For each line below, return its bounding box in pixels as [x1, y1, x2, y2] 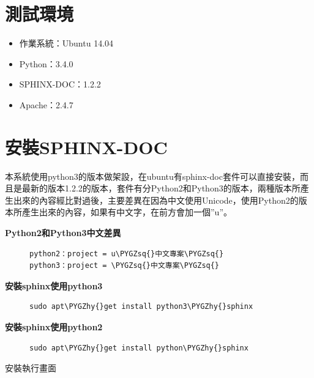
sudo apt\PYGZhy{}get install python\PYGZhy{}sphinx [29, 343, 249, 352]
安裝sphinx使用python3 [5, 279, 103, 292]
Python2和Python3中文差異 [5, 226, 121, 239]
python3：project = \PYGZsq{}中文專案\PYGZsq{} [29, 261, 220, 270]
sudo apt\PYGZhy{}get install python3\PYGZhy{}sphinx [29, 302, 253, 311]
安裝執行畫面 [5, 361, 56, 374]
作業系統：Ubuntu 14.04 [19, 37, 114, 50]
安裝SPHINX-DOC [5, 134, 168, 159]
